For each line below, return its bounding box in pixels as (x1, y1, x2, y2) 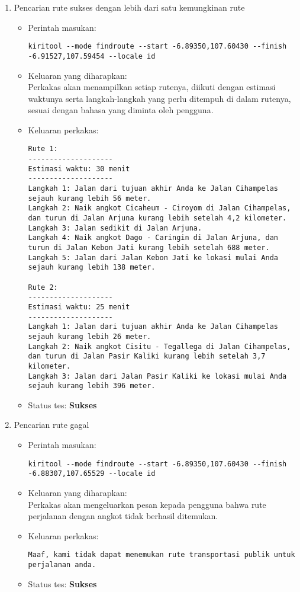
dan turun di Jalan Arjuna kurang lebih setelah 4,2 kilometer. (28, 214, 287, 223)
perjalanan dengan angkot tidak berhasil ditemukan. (28, 510, 218, 522)
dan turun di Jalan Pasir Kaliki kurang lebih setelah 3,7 (28, 352, 266, 361)
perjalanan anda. (28, 561, 96, 569)
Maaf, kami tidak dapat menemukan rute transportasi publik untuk (28, 551, 295, 559)
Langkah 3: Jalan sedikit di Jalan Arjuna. (28, 223, 202, 232)
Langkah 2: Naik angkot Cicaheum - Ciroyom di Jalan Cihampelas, (28, 204, 291, 213)
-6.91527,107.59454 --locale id (28, 52, 156, 60)
